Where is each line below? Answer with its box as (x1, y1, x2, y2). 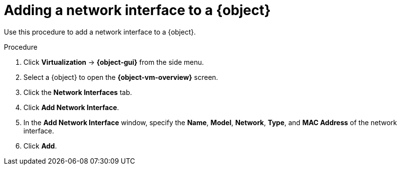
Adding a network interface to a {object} (4, 2, 271, 19)
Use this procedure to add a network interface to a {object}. (4, 27, 196, 36)
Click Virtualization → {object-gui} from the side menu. (23, 57, 204, 66)
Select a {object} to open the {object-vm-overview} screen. (23, 73, 218, 81)
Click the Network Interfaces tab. (23, 88, 132, 96)
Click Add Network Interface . (23, 103, 119, 112)
